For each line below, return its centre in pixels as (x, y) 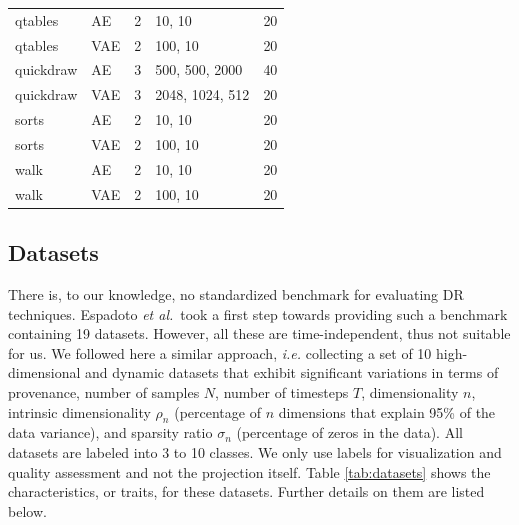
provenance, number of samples (104, 391)
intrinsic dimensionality (79, 411)
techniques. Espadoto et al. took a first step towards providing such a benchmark (258, 313)
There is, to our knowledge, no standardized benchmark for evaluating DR (236, 293)
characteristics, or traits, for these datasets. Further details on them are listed (246, 491)
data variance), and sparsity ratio (110, 432)
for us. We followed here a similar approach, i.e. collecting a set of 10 (220, 352)
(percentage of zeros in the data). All (349, 432)
